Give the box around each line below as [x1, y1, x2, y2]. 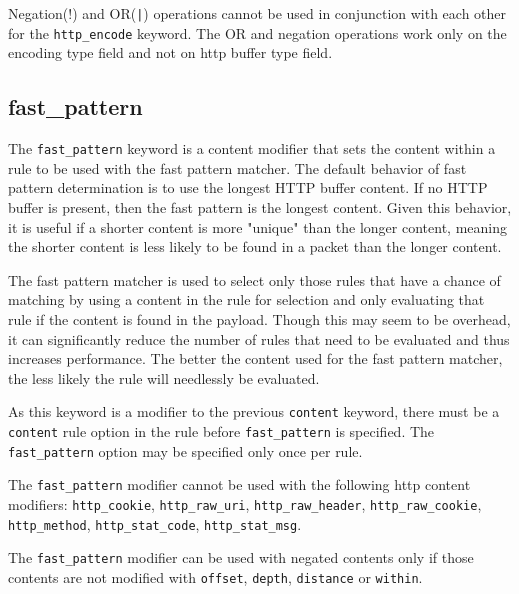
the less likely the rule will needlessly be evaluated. [8, 367, 320, 388]
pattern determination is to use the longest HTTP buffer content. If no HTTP [8, 177, 488, 198]
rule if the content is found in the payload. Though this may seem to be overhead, [8, 308, 511, 329]
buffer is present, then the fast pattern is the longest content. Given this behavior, [8, 196, 512, 217]
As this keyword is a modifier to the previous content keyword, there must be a [8, 401, 500, 422]
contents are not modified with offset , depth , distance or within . [8, 566, 423, 587]
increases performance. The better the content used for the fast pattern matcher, [8, 348, 503, 369]
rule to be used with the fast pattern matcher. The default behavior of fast [8, 157, 467, 178]
